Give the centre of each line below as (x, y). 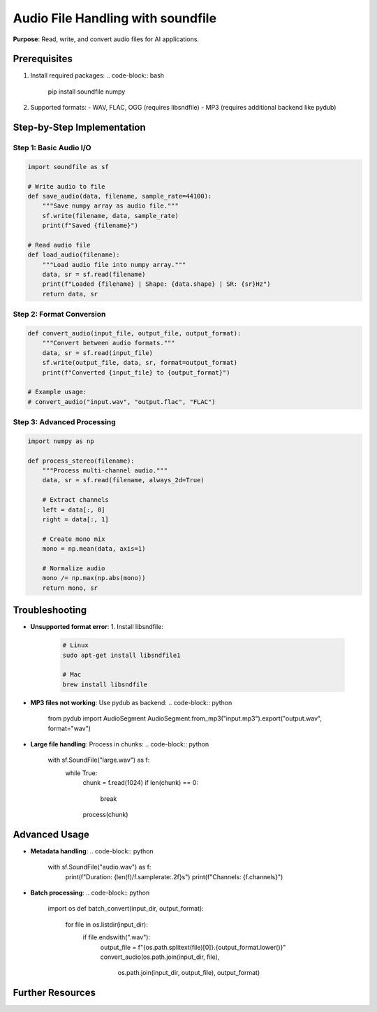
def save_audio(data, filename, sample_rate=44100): (120, 196)
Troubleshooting (50, 610)
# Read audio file (59, 245)
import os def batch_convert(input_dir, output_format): (126, 909)
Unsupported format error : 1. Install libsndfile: (97, 627)
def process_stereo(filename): (81, 461)
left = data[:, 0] (74, 509)
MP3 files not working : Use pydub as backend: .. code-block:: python (131, 702)
